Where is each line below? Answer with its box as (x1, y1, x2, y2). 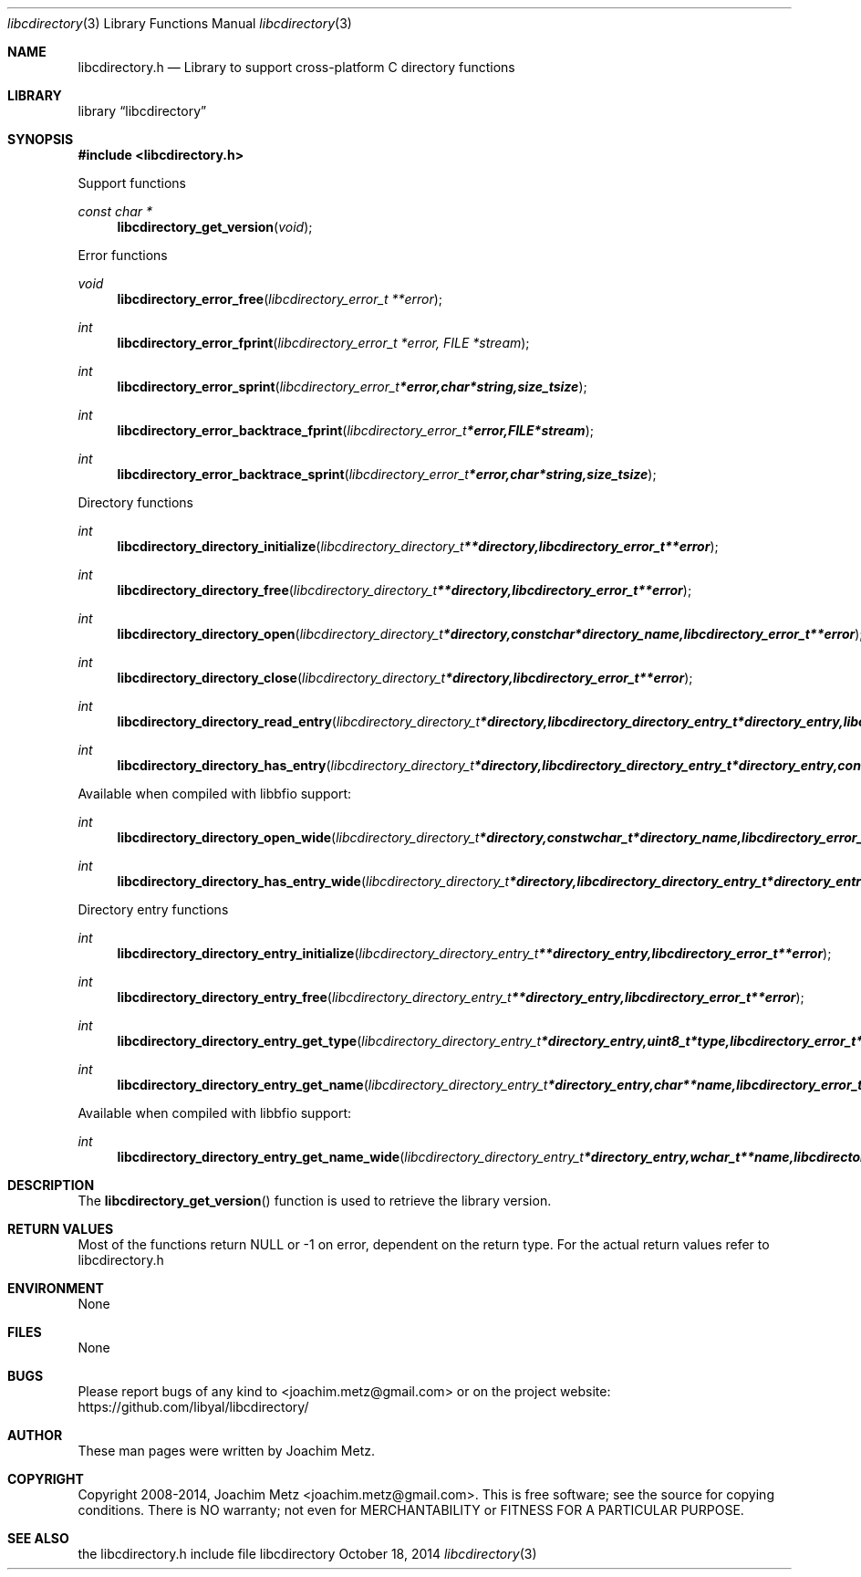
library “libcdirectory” (78, 103, 207, 119)
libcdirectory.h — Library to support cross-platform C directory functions (78, 59, 515, 75)
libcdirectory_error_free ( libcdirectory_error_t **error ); (117, 291, 443, 307)
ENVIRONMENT (7, 1280, 104, 1296)
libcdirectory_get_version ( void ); (117, 219, 313, 235)
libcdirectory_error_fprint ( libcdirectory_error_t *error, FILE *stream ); (117, 335, 530, 350)
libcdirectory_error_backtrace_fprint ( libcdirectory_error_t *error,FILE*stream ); (117, 423, 594, 438)
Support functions (78, 175, 186, 191)
